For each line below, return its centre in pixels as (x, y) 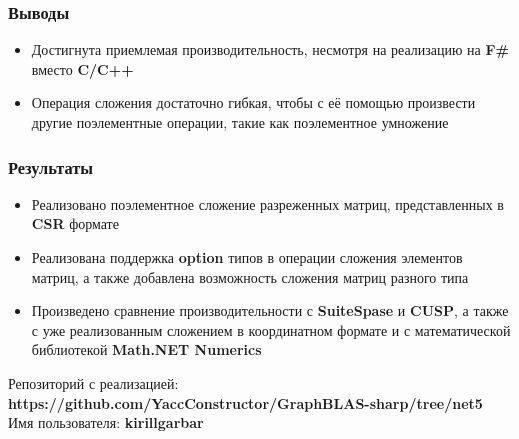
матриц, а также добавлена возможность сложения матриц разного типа (250, 276)
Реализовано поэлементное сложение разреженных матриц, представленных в (267, 203)
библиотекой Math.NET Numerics (146, 349)
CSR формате (75, 223)
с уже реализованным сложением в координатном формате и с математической (271, 329)
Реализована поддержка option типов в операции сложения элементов (247, 257)
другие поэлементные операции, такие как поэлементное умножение (240, 122)
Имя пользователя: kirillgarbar (106, 422)
